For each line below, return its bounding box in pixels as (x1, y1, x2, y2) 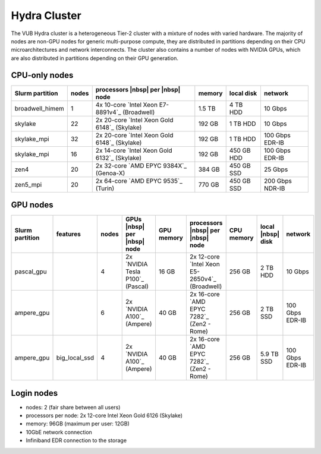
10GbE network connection (26, 428, 92, 436)
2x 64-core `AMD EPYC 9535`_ (95, 176, 182, 185)
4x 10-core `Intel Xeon (95, 100, 158, 109)
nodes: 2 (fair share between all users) (26, 403, 121, 411)
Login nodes (11, 388, 58, 398)
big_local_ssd (56, 354, 95, 362)
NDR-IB (263, 184, 285, 193)
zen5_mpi (14, 180, 42, 188)
